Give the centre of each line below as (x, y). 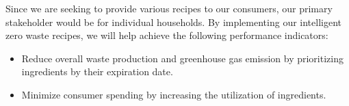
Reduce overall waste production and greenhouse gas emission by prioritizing (182, 58)
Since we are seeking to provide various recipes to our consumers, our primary (169, 8)
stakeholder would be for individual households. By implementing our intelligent (173, 22)
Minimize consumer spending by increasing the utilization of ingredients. (174, 94)
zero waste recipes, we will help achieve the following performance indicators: (167, 35)
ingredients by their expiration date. (97, 71)
